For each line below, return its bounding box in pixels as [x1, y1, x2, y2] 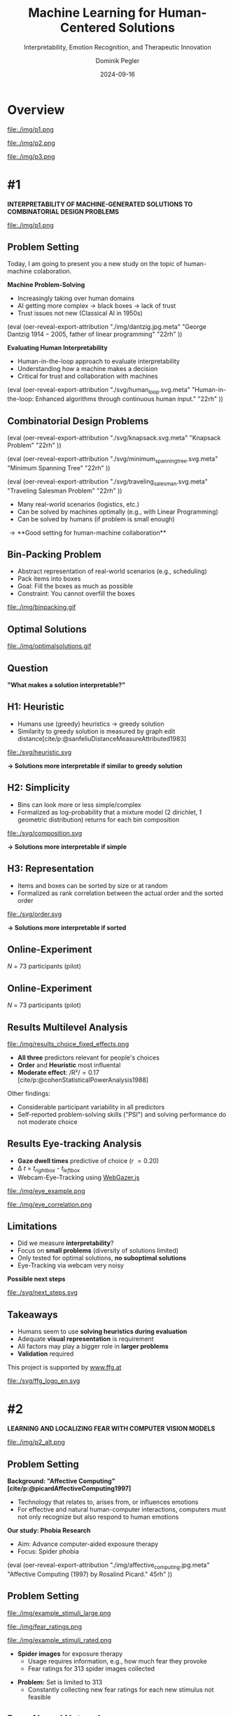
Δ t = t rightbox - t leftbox [17, 1164, 80, 1174]
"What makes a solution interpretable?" [7, 681, 126, 689]
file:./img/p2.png [7, 139, 56, 147]
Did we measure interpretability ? [17, 1239, 114, 1247]
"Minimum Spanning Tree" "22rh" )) [7, 463, 111, 472]
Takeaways [7, 1309, 58, 1321]
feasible [27, 1692, 51, 1701]
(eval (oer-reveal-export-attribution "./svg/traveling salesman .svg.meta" [7, 477, 209, 487]
